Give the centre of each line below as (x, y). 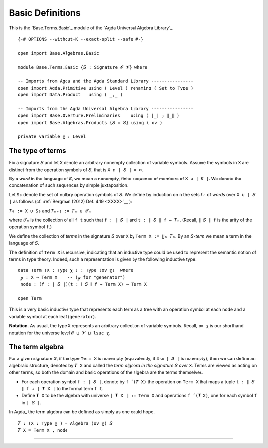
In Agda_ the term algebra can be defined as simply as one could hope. (82, 412)
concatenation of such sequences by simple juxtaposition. (69, 185)
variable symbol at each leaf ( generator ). (53, 316)
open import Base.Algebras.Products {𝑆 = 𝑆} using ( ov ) (90, 123)
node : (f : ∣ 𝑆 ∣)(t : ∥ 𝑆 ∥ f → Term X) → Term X (84, 284)
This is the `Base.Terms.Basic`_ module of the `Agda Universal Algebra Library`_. (91, 28)
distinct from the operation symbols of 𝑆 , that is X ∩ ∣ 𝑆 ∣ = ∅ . (76, 170)
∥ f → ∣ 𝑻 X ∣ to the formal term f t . (63, 388)
